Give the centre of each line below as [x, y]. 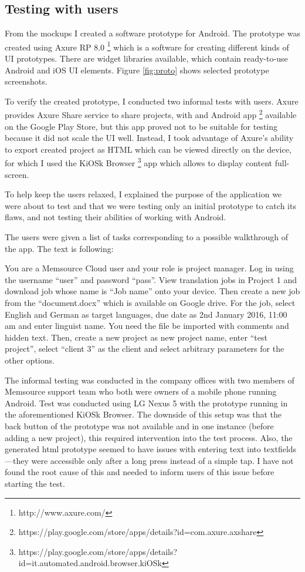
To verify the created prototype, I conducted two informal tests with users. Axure [152, 101]
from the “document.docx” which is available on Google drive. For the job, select [150, 303]
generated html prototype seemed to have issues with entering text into [133, 449]
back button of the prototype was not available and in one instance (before [139, 425]
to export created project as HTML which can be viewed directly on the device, [148, 149]
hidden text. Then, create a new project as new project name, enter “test [136, 337]
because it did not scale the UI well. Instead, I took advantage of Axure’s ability [149, 138]
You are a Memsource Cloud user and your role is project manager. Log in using [149, 268]
